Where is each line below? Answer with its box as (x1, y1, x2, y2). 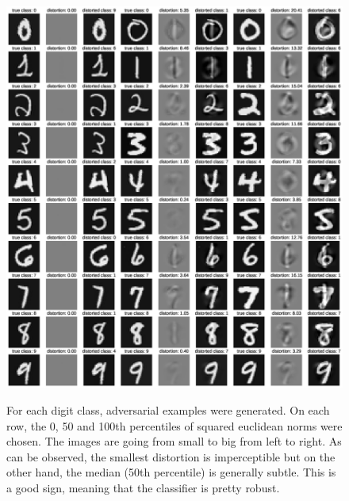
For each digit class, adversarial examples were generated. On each (6, 401, 330, 418)
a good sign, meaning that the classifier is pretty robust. (6, 479, 280, 495)
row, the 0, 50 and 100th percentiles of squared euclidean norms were (6, 417, 343, 434)
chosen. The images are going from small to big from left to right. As (6, 433, 342, 449)
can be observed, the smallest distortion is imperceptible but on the (6, 448, 336, 465)
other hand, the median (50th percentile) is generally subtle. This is (6, 464, 336, 480)
